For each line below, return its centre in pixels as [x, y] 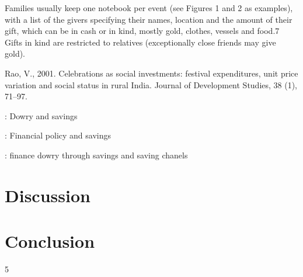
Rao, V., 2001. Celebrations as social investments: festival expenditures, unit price [151, 73]
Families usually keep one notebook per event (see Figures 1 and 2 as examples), [149, 8]
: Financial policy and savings [58, 135]
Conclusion [50, 241]
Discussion [48, 195]
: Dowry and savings [41, 115]
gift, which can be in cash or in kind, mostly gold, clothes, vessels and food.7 [142, 31]
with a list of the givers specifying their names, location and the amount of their [149, 19]
